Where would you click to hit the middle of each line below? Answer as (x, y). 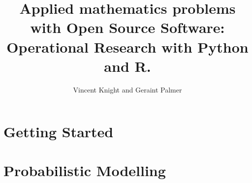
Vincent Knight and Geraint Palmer (127, 89)
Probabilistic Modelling (85, 170)
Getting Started (59, 132)
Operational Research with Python (127, 46)
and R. (127, 66)
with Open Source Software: (127, 27)
